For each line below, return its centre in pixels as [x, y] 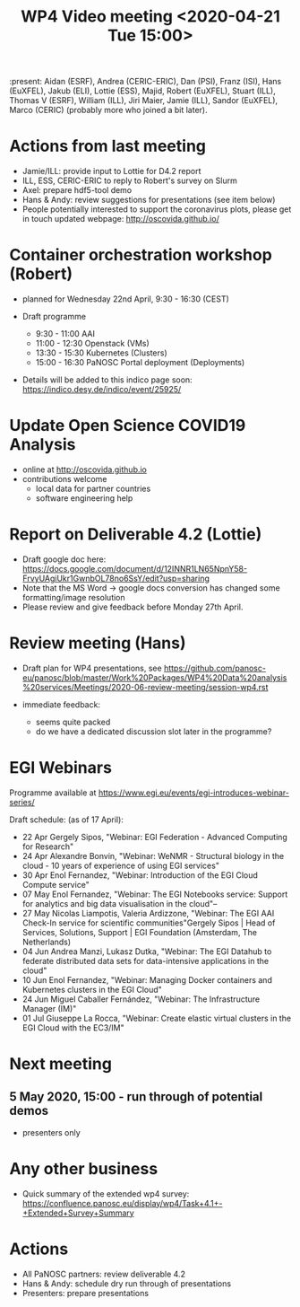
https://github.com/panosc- [215, 668]
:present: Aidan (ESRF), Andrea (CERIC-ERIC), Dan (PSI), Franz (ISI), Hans [146, 82]
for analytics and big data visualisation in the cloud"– [120, 903]
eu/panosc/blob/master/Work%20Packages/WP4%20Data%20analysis [154, 677]
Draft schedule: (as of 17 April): [66, 820]
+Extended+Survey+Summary [78, 1213]
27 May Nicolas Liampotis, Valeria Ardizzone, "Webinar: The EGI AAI [148, 913]
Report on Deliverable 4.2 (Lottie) [136, 535]
